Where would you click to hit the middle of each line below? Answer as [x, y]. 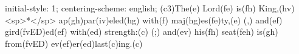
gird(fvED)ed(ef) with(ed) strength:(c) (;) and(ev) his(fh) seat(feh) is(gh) [142, 31]
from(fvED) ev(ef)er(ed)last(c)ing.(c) [74, 43]
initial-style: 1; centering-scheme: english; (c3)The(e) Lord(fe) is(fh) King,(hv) [150, 8]
